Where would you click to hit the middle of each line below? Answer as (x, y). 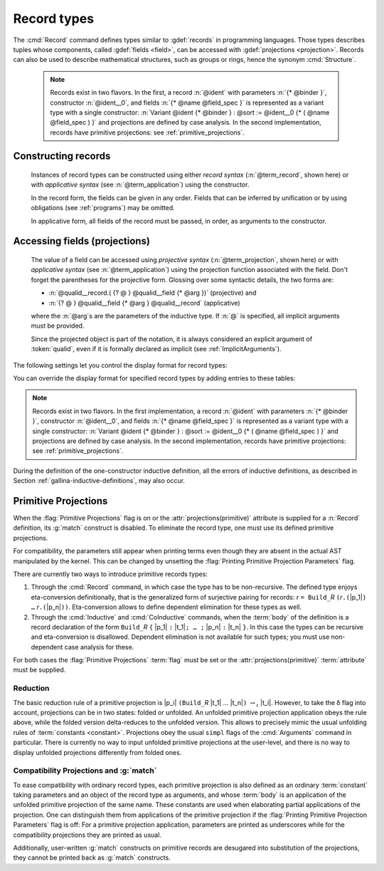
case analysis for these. (99, 647)
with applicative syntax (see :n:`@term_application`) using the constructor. (140, 184)
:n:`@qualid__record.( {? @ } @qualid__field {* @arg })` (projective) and (153, 293)
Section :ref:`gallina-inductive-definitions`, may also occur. (99, 481)
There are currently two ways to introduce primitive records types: (110, 574)
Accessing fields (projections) (82, 241)
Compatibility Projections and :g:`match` (85, 771)
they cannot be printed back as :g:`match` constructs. (92, 857)
